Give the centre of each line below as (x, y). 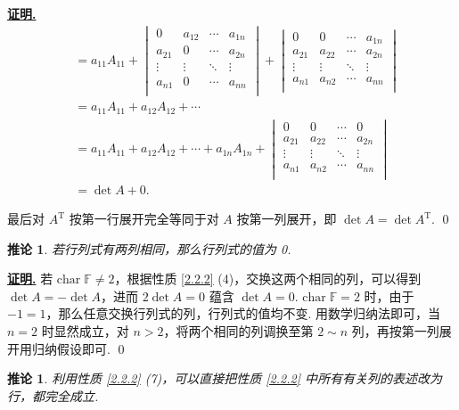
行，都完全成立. (53, 395)
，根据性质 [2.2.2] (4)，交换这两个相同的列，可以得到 (268, 279)
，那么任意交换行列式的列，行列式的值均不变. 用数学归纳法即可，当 (243, 313)
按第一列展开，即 (287, 219)
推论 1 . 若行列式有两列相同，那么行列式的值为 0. (149, 248)
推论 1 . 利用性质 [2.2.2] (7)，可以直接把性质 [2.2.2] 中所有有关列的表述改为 (225, 378)
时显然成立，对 (85, 331)
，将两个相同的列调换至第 (238, 331)
